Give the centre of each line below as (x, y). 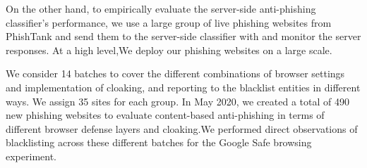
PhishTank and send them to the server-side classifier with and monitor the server (183, 36)
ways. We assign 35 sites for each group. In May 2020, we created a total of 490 (178, 101)
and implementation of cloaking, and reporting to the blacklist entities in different (183, 87)
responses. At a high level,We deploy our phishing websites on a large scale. (169, 50)
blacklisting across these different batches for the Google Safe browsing (159, 142)
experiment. (31, 156)
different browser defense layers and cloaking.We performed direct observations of (182, 128)
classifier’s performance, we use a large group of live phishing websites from (169, 22)
